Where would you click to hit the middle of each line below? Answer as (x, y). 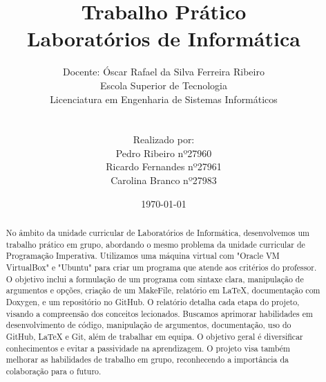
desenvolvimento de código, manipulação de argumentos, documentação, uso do (148, 325)
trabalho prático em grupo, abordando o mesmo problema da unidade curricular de (155, 244)
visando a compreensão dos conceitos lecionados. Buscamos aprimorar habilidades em (159, 313)
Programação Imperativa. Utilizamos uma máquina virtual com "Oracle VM (143, 256)
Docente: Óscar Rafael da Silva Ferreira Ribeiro (164, 72)
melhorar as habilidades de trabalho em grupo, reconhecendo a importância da (147, 360)
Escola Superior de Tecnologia (164, 85)
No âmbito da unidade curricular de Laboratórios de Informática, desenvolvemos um (158, 233)
